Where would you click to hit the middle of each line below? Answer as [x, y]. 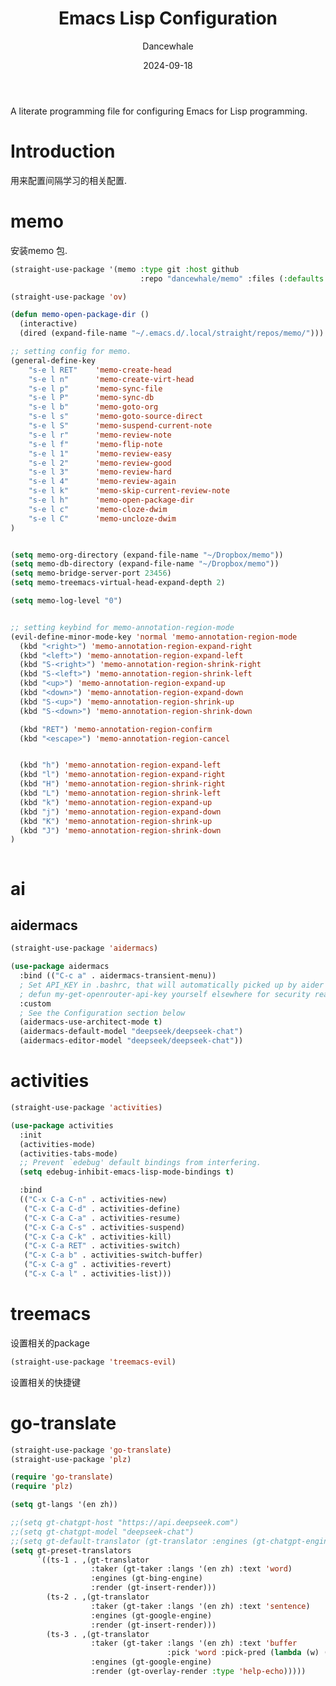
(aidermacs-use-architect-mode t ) [91, 1022]
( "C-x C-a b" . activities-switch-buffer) [113, 1255]
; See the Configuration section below [102, 1013]
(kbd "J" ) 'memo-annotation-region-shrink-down [120, 830]
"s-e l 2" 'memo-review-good [100, 463]
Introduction [63, 151]
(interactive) [48, 324]
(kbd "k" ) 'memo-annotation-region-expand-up [116, 802]
